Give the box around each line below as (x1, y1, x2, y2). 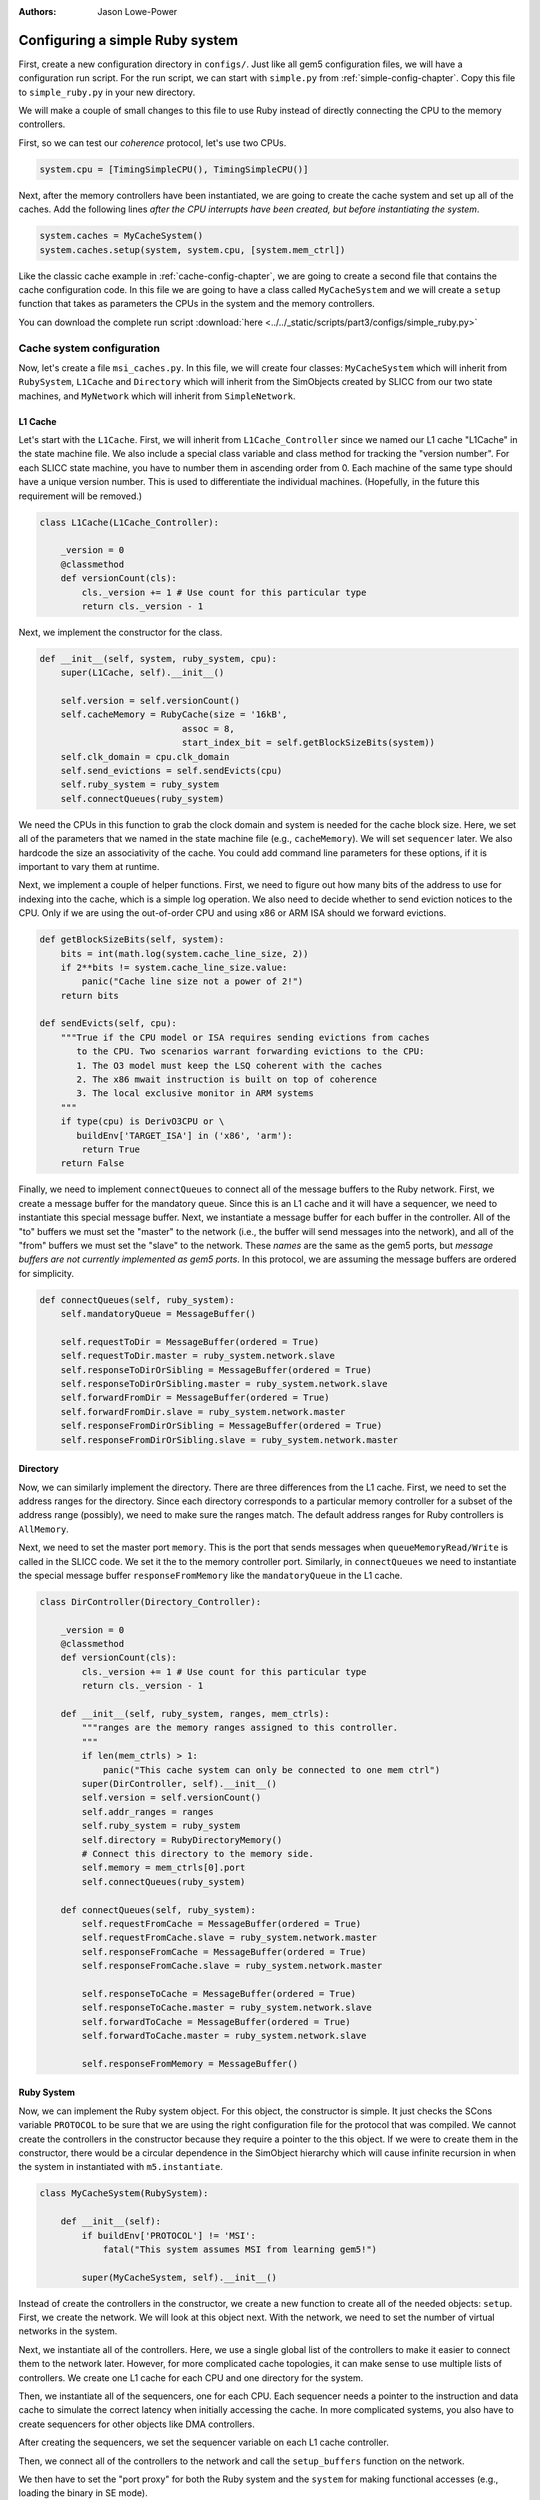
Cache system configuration (18, 341, 160, 355)
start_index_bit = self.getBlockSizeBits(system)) (181, 737, 435, 749)
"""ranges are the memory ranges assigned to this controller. (81, 1722, 399, 1734)
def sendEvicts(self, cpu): (39, 1018, 177, 1029)
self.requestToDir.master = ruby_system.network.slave (60, 1350, 335, 1362)
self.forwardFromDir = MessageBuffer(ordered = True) (60, 1392, 330, 1404)
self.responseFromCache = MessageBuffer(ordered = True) (81, 1946, 367, 1957)
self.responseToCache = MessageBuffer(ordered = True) (81, 1988, 357, 1999)
